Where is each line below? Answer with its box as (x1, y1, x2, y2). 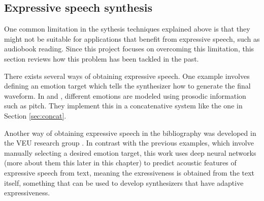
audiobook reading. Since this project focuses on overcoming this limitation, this (4, 43, 254, 54)
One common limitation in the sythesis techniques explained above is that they (4, 23, 250, 34)
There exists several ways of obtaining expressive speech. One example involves (4, 70, 250, 81)
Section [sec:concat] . (4, 110, 67, 121)
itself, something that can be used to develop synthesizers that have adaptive (4, 177, 244, 188)
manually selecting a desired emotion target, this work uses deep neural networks (4, 147, 256, 158)
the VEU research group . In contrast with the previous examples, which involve (4, 137, 254, 148)
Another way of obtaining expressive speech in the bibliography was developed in (4, 127, 256, 138)
